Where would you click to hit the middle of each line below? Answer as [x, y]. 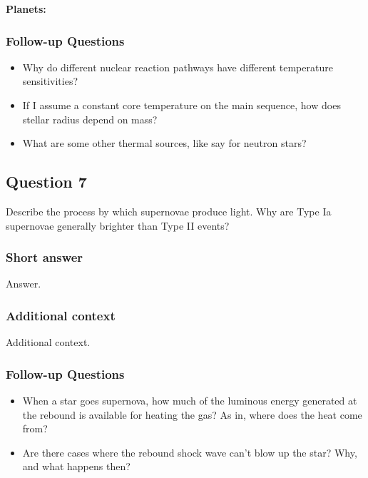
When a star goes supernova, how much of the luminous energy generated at [190, 401]
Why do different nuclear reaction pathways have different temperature [178, 67]
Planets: [26, 9]
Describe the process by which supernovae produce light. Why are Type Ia [169, 211]
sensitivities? [50, 81]
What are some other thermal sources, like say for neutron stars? [164, 143]
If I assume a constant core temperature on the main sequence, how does [182, 105]
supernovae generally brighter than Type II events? [118, 225]
